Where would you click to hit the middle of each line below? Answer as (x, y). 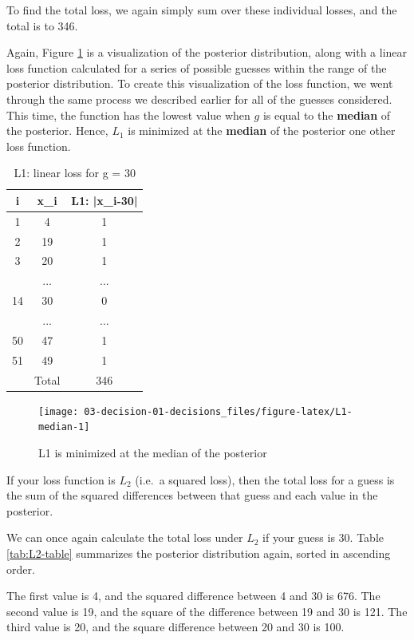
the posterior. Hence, (57, 130)
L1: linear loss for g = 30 (75, 173)
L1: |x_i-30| (104, 200)
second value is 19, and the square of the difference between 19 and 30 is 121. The (207, 611)
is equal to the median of (327, 115)
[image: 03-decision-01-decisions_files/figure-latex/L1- (195, 411)
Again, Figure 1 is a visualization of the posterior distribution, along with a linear (207, 52)
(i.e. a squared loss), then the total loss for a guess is (265, 479)
